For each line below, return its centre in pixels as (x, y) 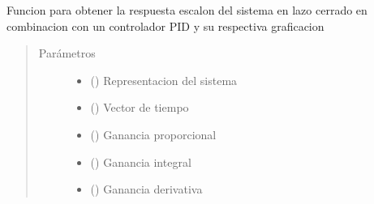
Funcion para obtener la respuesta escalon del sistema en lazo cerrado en (187, 10)
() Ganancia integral (141, 161)
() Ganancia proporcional (153, 134)
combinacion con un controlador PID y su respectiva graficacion (166, 25)
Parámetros (67, 53)
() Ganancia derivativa (146, 189)
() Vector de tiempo (140, 107)
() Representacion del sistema (164, 80)
